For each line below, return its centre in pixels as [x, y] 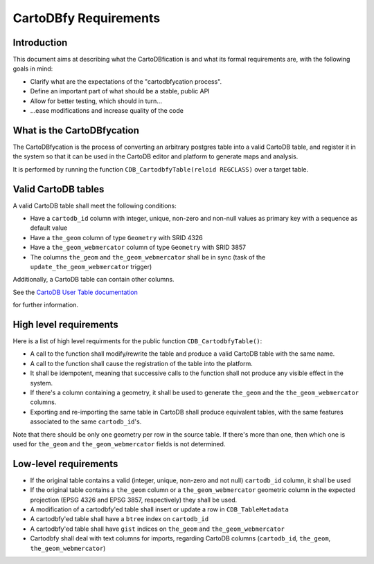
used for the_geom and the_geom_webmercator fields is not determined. [119, 444]
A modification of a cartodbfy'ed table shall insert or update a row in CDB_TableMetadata [159, 509]
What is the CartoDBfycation [76, 130]
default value [49, 228]
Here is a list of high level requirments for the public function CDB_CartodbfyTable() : [137, 341]
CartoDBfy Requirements [87, 18]
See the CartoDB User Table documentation [75, 292]
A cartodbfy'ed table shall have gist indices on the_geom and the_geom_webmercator [158, 529]
